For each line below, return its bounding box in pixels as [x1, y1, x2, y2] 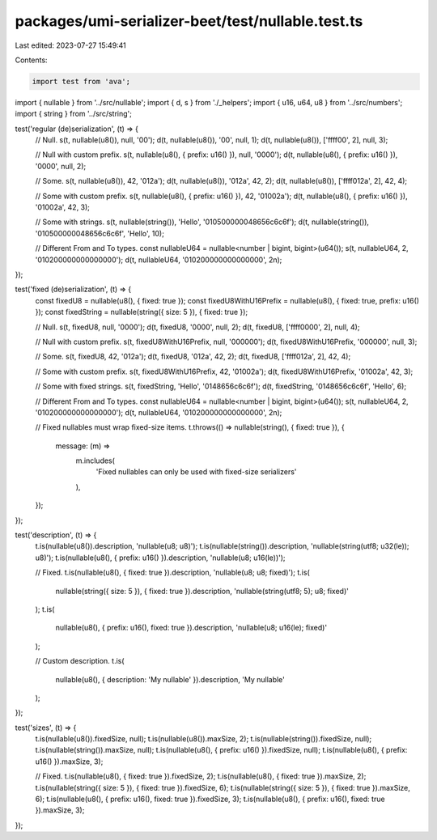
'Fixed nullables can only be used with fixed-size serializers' [95, 467, 297, 477]
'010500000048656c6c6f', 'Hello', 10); [35, 228, 165, 238]
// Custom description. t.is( [35, 656, 125, 666]
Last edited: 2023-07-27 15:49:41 [15, 40, 127, 50]
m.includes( [75, 456, 115, 465]
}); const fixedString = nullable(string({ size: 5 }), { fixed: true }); [35, 308, 248, 317]
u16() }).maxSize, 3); [35, 757, 104, 766]
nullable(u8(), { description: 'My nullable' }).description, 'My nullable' [55, 674, 285, 684]
